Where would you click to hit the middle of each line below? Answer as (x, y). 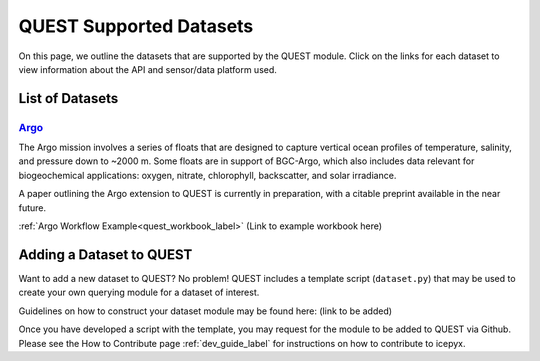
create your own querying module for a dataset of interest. (139, 292)
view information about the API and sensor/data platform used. (147, 69)
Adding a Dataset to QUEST (105, 254)
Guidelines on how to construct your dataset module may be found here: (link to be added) (205, 311)
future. (32, 207)
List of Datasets (68, 98)
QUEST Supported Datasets (136, 26)
